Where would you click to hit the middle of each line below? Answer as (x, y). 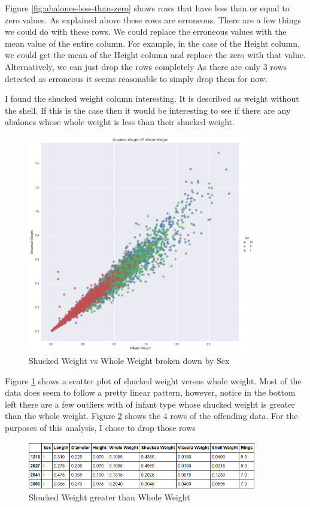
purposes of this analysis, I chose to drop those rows (100, 427)
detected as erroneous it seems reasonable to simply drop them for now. (136, 78)
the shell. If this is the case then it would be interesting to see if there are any (148, 110)
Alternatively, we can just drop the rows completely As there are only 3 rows (146, 66)
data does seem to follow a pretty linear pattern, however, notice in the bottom (150, 392)
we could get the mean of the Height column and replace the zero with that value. (155, 55)
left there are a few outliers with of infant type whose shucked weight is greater (150, 404)
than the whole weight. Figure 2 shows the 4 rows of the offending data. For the (151, 416)
